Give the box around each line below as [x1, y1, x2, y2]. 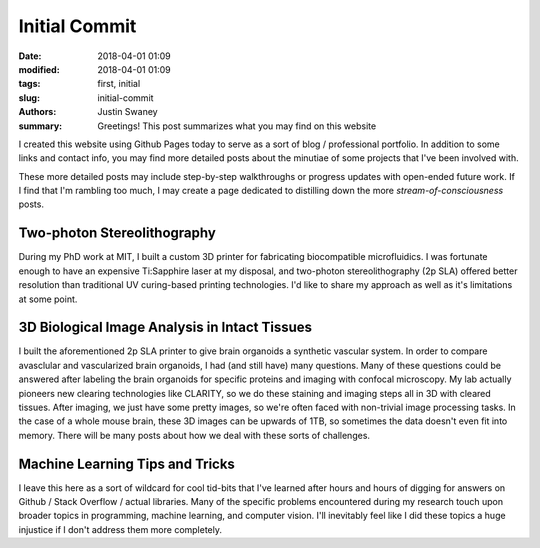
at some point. [18, 293, 78, 305]
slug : [18, 91, 40, 104]
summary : [18, 120, 63, 132]
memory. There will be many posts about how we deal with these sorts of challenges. [18, 429, 370, 441]
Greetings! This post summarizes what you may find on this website [97, 120, 377, 132]
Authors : [18, 106, 57, 118]
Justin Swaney [97, 106, 159, 118]
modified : [18, 63, 60, 75]
